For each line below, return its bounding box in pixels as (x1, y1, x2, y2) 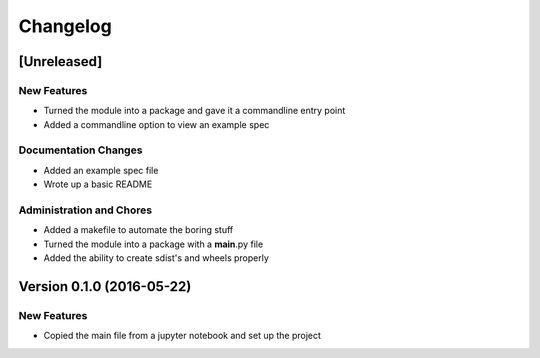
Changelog (18, 15, 112, 37)
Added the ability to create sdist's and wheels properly (43, 252, 270, 264)
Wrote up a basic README (43, 178, 153, 190)
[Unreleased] (18, 53, 103, 70)
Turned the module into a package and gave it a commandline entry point (43, 105, 346, 117)
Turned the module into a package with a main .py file (43, 238, 264, 250)
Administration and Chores (18, 203, 153, 217)
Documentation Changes (18, 143, 143, 157)
